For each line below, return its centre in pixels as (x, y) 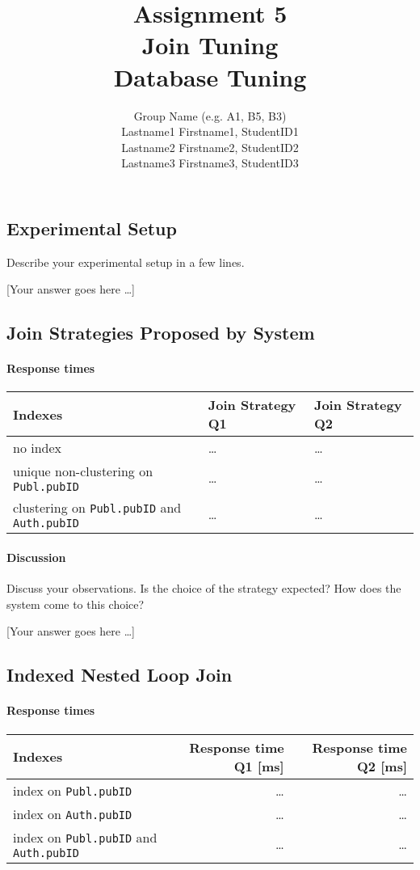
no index (38, 448)
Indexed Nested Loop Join (120, 675)
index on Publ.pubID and (85, 837)
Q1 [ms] (259, 766)
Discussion (36, 557)
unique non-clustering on (83, 471)
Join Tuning (210, 45)
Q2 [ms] (382, 766)
